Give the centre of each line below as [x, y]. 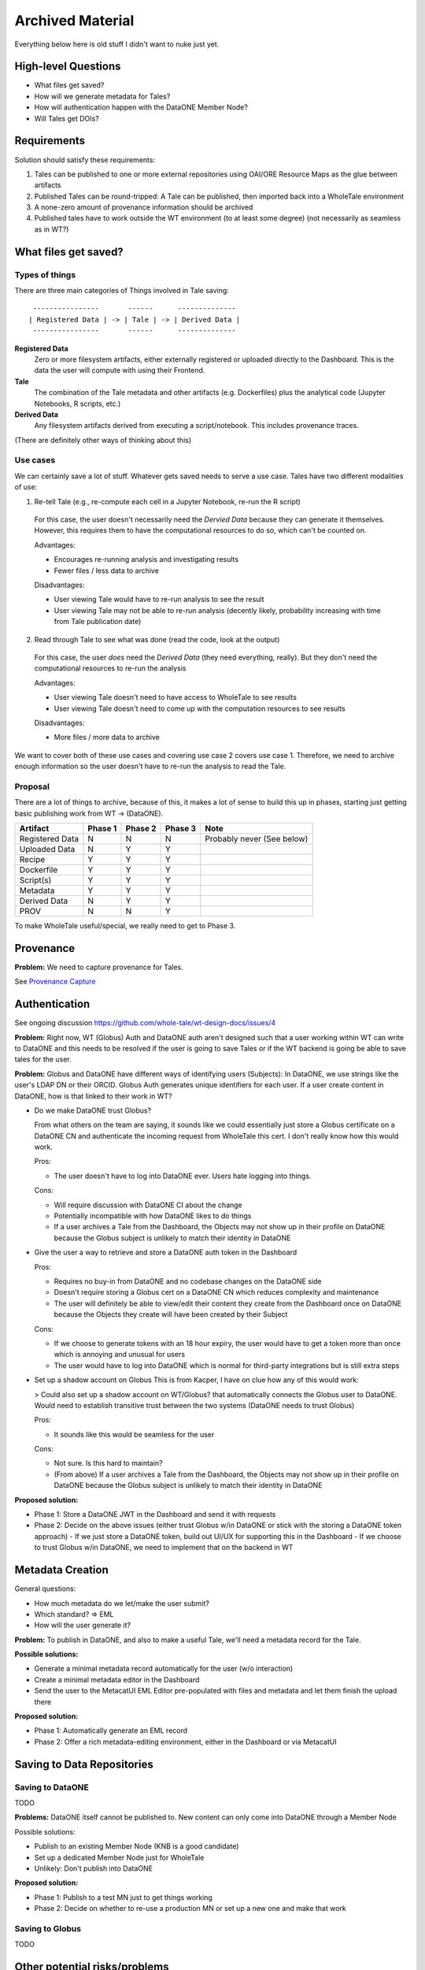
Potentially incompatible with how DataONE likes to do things [153, 1216]
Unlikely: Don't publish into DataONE [94, 1868]
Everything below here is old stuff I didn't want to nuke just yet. [117, 44]
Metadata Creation [62, 1570]
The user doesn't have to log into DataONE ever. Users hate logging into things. [183, 1176]
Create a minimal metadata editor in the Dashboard [117, 1679]
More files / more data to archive [107, 738]
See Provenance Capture [55, 982]
